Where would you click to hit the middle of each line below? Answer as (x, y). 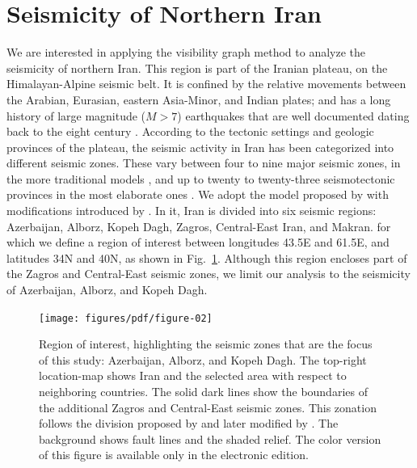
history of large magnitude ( (76, 115)
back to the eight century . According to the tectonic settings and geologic (190, 131)
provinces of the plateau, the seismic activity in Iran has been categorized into (200, 147)
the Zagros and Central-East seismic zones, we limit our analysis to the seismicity (208, 274)
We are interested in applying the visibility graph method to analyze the (186, 52)
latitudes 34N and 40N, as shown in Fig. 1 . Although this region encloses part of (207, 257)
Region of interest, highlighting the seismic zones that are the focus (206, 344)
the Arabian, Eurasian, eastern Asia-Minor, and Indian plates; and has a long (199, 99)
